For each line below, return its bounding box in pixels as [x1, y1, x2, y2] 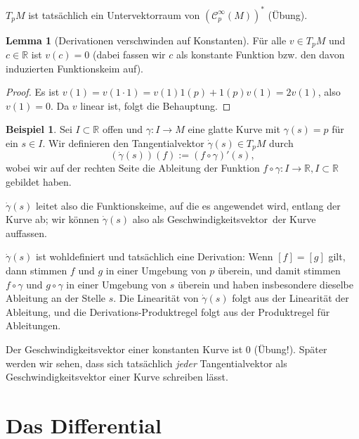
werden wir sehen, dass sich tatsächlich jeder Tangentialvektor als [6, 355, 287, 370]
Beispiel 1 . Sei [6, 122, 72, 136]
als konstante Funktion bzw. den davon [176, 46, 345, 61]
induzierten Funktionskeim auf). [6, 61, 143, 75]
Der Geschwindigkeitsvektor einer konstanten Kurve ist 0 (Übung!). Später [6, 341, 327, 356]
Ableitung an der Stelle [6, 291, 106, 305]
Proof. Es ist [6, 84, 60, 99]
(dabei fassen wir [92, 46, 166, 61]
